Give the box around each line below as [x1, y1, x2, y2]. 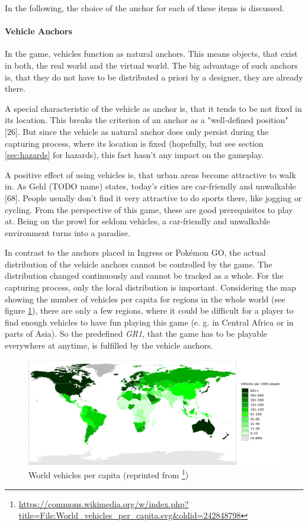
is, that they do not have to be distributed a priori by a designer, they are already [5, 70, 303, 83]
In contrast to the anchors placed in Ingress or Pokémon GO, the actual [5, 246, 266, 259]
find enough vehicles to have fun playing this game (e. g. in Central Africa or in [5, 315, 294, 328]
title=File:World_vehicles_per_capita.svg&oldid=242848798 [18, 509, 241, 521]
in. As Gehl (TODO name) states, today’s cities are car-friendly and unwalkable [5, 180, 296, 192]
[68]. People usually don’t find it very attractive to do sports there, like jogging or [5, 191, 302, 204]
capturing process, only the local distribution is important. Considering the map [5, 281, 296, 294]
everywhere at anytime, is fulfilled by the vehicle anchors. [5, 339, 213, 352]
